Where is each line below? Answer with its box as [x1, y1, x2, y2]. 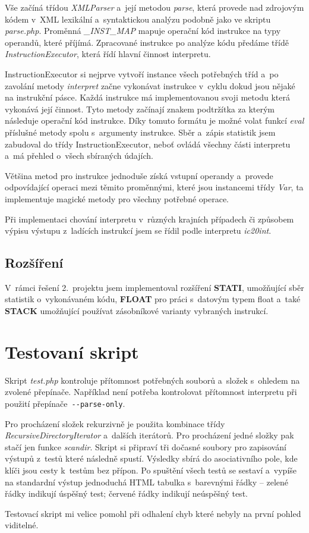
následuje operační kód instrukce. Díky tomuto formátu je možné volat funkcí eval [5, 114, 304, 127]
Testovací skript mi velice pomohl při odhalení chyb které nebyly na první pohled [5, 507, 301, 519]
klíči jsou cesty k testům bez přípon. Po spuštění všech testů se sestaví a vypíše [5, 464, 297, 476]
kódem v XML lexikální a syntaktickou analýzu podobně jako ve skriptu [5, 12, 271, 25]
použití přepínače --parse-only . [5, 397, 125, 409]
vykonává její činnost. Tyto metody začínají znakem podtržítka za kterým [5, 102, 275, 115]
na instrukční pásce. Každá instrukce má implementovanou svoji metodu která [5, 91, 290, 104]
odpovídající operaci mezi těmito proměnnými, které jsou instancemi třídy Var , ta [5, 181, 304, 193]
